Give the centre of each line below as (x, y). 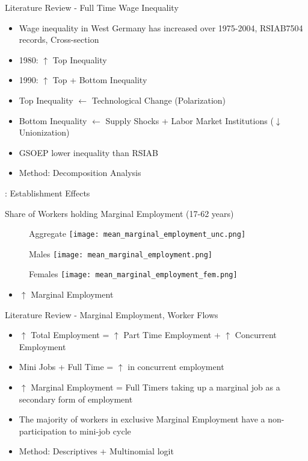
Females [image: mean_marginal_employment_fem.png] (133, 274)
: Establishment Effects (48, 193)
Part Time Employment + (172, 335)
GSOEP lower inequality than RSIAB (88, 152)
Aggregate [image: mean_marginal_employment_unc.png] (137, 234)
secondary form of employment (76, 399)
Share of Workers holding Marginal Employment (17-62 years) (119, 213)
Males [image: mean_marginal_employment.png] (121, 253)
